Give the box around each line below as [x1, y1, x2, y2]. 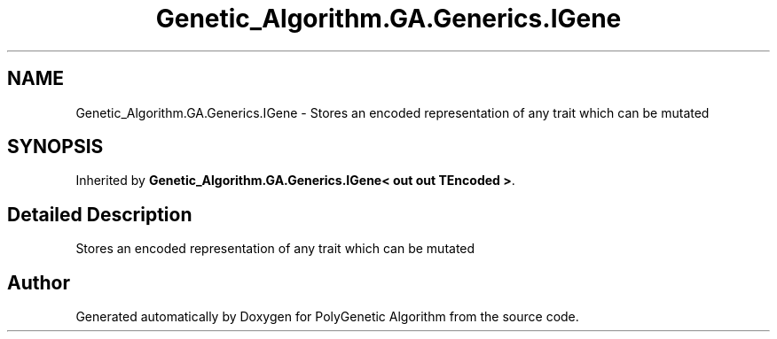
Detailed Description [7, 203, 192, 226]
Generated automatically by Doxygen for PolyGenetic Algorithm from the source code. [75, 309, 579, 325]
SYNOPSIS [7, 135, 104, 158]
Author [7, 271, 70, 294]
